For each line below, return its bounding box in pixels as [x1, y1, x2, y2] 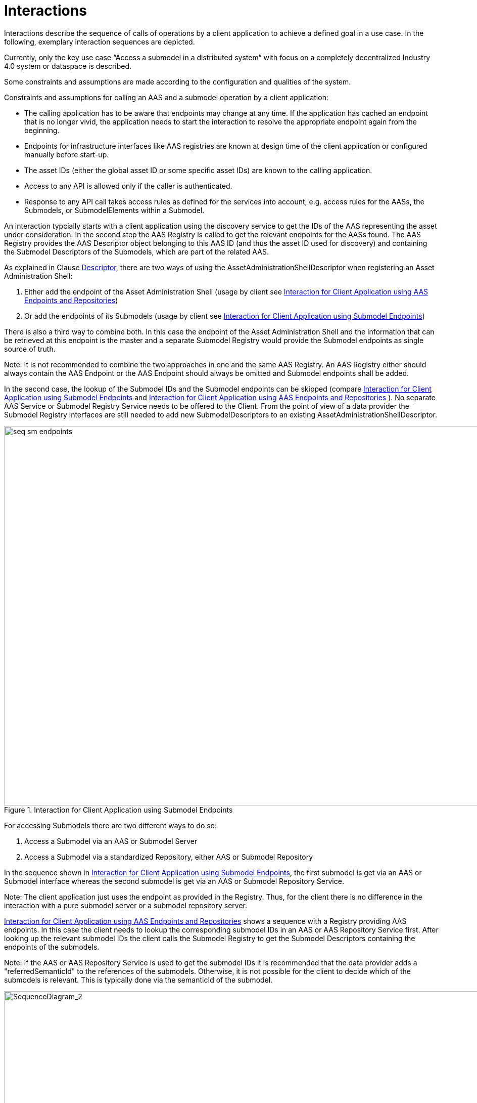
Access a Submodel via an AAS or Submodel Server [24, 836, 198, 845]
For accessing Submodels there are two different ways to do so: [4, 821, 217, 830]
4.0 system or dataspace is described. [4, 61, 132, 70]
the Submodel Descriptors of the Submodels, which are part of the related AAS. [4, 247, 269, 256]
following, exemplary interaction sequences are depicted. [4, 37, 195, 46]
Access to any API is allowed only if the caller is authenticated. [24, 181, 232, 190]
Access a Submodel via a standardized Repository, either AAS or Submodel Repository [24, 852, 313, 861]
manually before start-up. [24, 150, 109, 159]
